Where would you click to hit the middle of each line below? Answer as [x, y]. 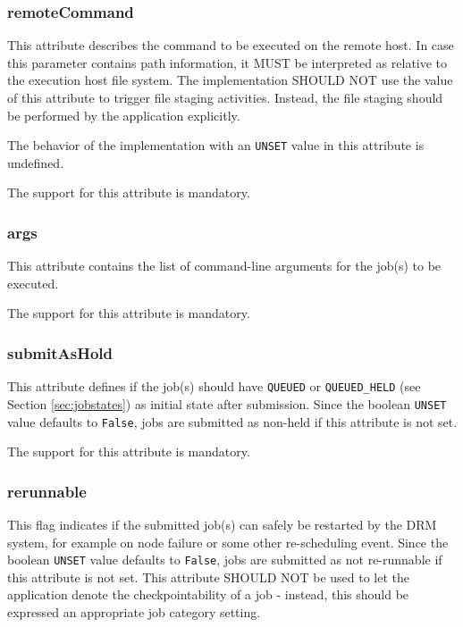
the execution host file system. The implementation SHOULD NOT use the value [230, 80]
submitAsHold [60, 352]
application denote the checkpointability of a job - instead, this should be [208, 594]
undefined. [36, 162]
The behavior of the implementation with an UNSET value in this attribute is [216, 145]
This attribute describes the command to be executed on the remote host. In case [231, 45]
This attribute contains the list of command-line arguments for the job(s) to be [224, 266]
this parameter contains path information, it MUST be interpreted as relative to [227, 62]
